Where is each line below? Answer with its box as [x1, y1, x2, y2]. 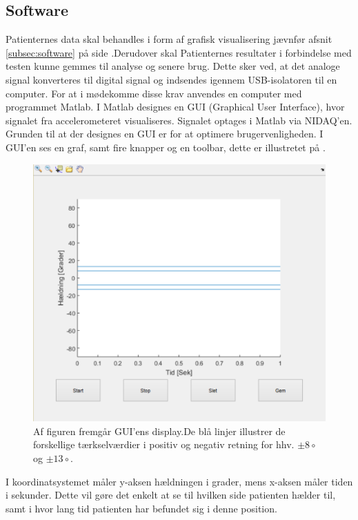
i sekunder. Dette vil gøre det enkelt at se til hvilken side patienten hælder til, [6, 488, 336, 502]
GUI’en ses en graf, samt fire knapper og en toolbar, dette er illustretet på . [6, 139, 326, 154]
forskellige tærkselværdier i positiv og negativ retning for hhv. [33, 437, 295, 452]
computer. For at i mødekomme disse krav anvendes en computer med [6, 86, 302, 100]
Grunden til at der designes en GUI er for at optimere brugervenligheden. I [6, 126, 324, 141]
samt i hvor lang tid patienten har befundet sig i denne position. [6, 501, 277, 515]
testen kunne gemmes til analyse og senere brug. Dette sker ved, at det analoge [6, 59, 340, 73]
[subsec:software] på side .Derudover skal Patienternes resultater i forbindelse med [6, 45, 352, 59]
